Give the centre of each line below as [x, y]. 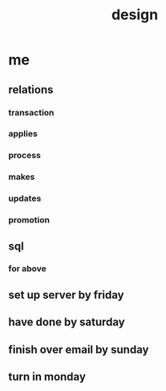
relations [31, 90]
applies [23, 134]
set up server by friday [66, 295]
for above [27, 269]
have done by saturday [67, 322]
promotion [29, 220]
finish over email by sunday [79, 350]
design [135, 15]
